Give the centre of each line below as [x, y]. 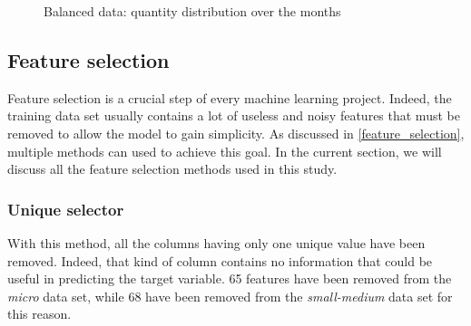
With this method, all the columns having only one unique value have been [216, 242]
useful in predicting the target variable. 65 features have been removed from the [230, 278]
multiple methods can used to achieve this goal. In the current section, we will [225, 151]
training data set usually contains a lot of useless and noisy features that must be [234, 115]
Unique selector [66, 209]
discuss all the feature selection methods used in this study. [172, 169]
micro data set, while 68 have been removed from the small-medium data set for [230, 296]
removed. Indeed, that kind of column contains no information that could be [220, 260]
